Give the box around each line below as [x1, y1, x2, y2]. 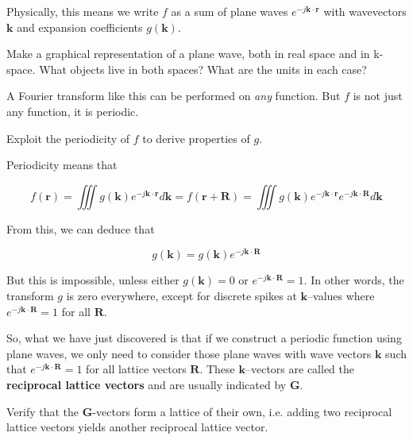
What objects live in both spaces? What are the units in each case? [39, 60, 367, 77]
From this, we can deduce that [6, 220, 155, 237]
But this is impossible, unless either [6, 272, 179, 288]
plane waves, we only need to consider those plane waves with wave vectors [6, 345, 372, 361]
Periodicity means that [6, 156, 118, 173]
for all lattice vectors [86, 361, 187, 377]
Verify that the [6, 403, 79, 419]
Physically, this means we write [6, 3, 159, 19]
